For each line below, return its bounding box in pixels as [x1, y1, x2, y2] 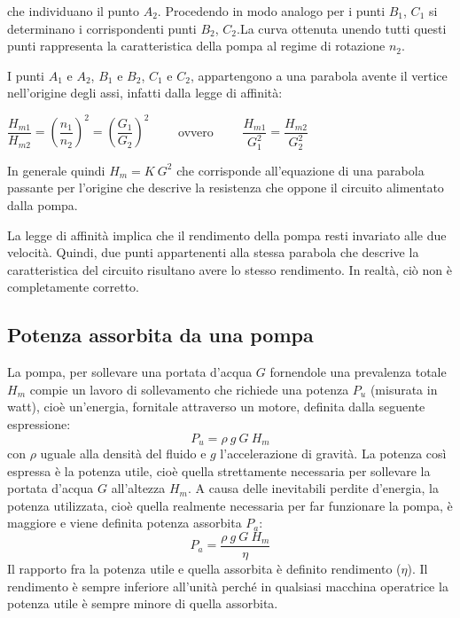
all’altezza [111, 479, 166, 497]
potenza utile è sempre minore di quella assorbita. [7, 594, 278, 613]
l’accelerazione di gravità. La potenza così [220, 444, 447, 463]
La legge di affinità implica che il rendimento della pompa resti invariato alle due [7, 225, 447, 244]
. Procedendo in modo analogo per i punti [157, 2, 386, 20]
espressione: [7, 415, 71, 433]
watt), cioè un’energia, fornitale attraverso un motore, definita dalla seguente [7, 397, 425, 416]
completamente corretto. [7, 278, 140, 296]
